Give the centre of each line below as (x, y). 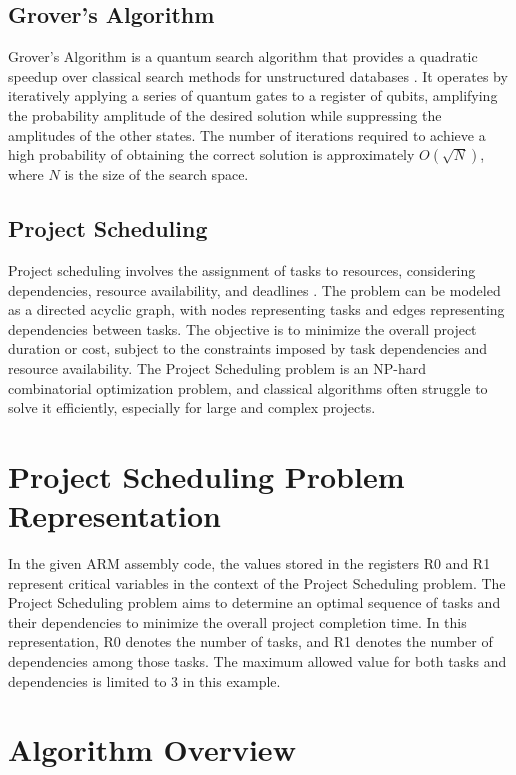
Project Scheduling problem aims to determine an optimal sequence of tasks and (254, 602)
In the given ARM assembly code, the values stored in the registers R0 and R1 (249, 563)
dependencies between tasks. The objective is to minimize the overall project (242, 328)
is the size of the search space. (156, 174)
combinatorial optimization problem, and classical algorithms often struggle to (248, 387)
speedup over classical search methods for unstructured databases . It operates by (258, 75)
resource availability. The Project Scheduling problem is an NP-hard (217, 367)
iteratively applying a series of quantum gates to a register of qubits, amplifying (253, 95)
